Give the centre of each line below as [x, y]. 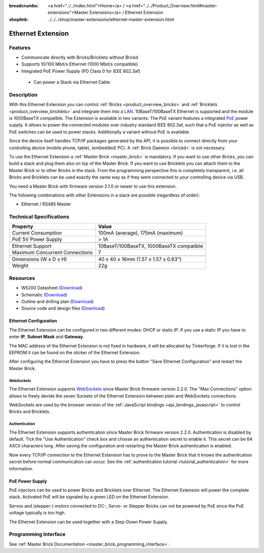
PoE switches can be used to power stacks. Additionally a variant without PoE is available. [99, 132]
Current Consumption [37, 233]
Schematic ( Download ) [44, 295]
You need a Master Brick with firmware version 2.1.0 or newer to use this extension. [93, 186]
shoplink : [19, 19]
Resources [22, 278]
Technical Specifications [39, 217]
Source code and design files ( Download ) [63, 309]
